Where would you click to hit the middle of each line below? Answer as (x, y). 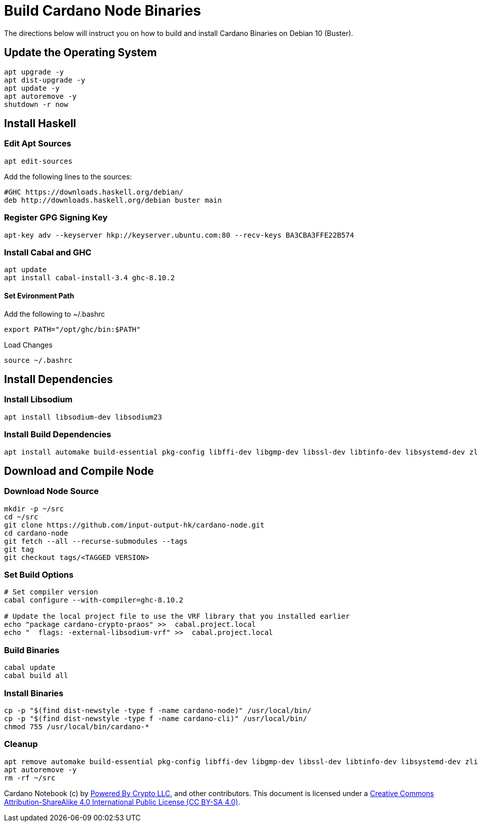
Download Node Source (52, 491)
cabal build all (36, 676)
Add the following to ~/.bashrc (55, 314)
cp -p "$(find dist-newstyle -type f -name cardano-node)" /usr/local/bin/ (158, 710)
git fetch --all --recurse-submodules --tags (96, 541)
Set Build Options (39, 575)
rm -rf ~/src (30, 778)
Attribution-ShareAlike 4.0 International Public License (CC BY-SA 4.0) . (122, 802)
